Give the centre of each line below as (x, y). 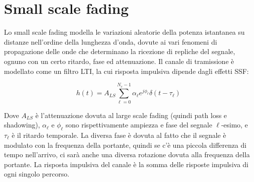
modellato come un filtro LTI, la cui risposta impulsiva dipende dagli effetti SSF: (127, 71)
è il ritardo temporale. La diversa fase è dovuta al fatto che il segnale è (119, 135)
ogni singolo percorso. (37, 174)
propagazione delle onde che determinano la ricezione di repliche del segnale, (120, 51)
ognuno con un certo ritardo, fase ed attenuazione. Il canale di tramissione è (119, 61)
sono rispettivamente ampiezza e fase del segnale (139, 125)
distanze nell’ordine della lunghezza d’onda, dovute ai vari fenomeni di (111, 41)
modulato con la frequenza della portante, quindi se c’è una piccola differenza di (125, 145)
